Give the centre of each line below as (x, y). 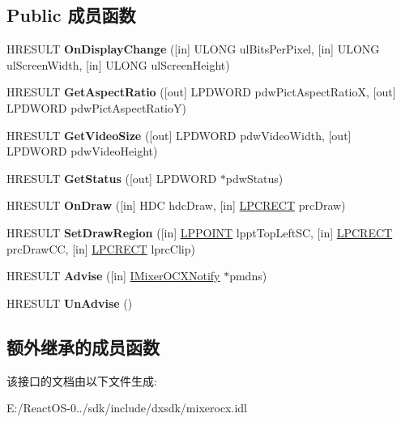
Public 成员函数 (71, 15)
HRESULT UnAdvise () (70, 303)
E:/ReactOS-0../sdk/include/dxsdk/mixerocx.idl (127, 408)
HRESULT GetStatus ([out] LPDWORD (112, 178)
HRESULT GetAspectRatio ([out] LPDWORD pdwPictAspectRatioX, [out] (201, 92)
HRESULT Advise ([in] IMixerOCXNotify (113, 276)
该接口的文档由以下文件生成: (82, 380)
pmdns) (248, 276)
